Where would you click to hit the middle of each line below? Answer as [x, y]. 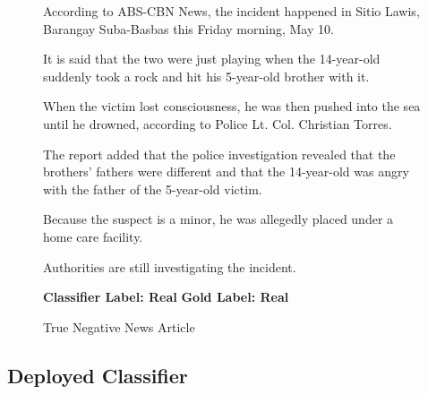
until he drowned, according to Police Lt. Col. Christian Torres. [218, 123]
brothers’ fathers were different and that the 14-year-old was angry [226, 171]
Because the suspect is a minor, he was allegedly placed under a [218, 219]
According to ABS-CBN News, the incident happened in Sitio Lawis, [231, 11]
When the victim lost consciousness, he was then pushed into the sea [232, 106]
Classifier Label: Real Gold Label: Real [166, 297]
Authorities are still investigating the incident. [170, 266]
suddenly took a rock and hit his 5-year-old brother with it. [206, 76]
